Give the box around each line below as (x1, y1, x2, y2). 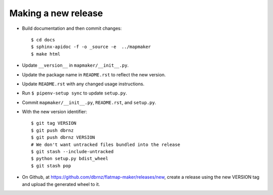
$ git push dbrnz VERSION (31, 134, 96, 140)
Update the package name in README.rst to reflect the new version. (22, 71, 166, 78)
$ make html (31, 51, 61, 57)
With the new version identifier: (22, 109, 87, 115)
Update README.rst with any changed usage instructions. (22, 81, 145, 87)
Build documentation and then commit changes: (22, 25, 122, 31)
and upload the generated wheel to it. (22, 181, 101, 187)
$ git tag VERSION (31, 120, 77, 126)
